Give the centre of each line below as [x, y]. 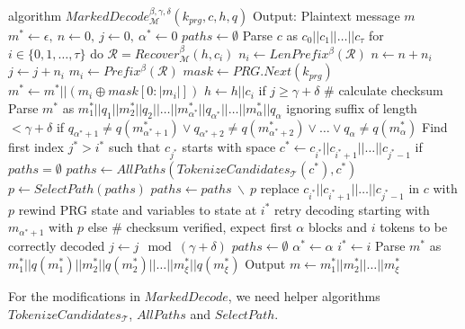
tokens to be [414, 227]
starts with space [229, 147]
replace [280, 188]
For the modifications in [74, 296]
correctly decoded [57, 246]
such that [134, 147]
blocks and [337, 227]
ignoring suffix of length [352, 107]
